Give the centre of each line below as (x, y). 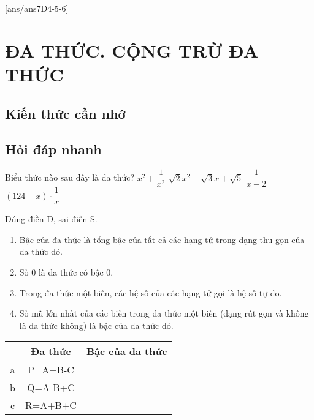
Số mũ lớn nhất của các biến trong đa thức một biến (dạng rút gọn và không (164, 313)
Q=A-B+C (51, 388)
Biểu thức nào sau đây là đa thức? (70, 177)
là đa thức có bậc (71, 272)
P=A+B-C (51, 370)
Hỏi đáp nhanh (53, 149)
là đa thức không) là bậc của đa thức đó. (96, 325)
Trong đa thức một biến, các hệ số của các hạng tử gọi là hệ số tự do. (151, 292)
